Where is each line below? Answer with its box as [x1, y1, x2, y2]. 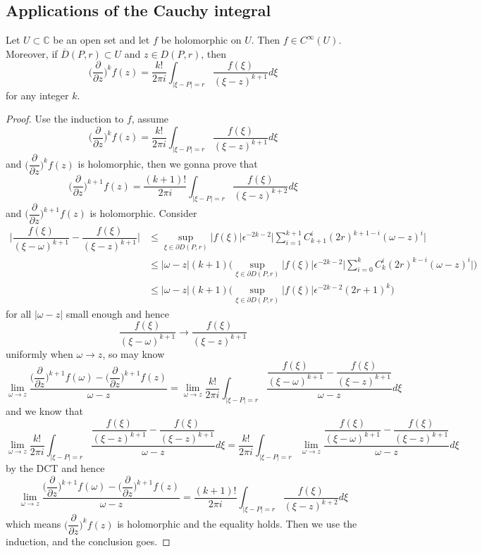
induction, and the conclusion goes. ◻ [6, 534, 171, 549]
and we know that [6, 404, 84, 418]
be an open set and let [53, 32, 150, 47]
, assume [131, 111, 169, 126]
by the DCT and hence [6, 461, 105, 476]
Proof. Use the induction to [6, 111, 124, 126]
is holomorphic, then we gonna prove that [78, 156, 258, 171]
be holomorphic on [161, 32, 242, 47]
